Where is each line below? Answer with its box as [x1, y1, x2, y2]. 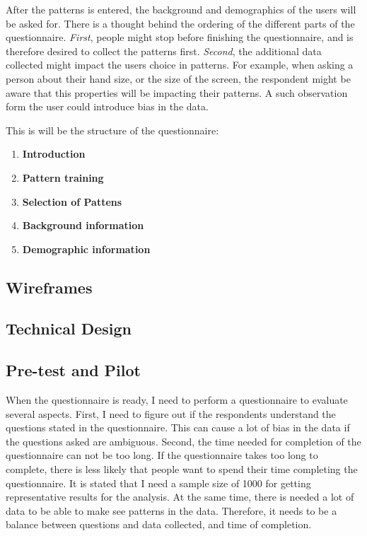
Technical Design [6, 317, 132, 339]
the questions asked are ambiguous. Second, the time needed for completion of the [6, 433, 361, 448]
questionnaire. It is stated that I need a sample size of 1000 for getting [6, 475, 311, 490]
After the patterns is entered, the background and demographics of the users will [6, 2, 356, 16]
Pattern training [22, 170, 104, 185]
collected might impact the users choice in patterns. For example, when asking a [6, 57, 354, 72]
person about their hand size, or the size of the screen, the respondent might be [6, 71, 351, 86]
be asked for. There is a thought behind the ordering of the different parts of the [6, 16, 355, 30]
